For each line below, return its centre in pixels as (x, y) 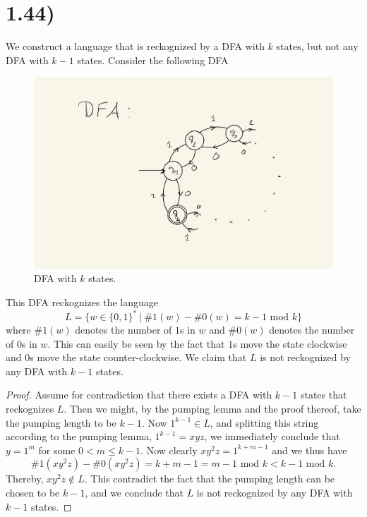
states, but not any (317, 46)
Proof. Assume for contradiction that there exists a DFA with (139, 395)
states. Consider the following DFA (153, 60)
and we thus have (309, 450)
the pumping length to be (61, 422)
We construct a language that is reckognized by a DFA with (135, 46)
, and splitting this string (264, 422)
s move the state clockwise (290, 343)
